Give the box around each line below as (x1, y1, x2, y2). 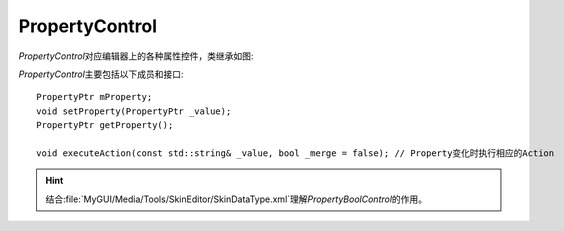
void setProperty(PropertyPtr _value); (36, 105, 232, 117)
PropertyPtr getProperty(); (36, 120, 174, 131)
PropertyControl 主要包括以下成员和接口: (18, 68, 184, 80)
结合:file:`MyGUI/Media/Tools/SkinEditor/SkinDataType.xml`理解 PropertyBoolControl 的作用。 (45, 193, 428, 205)
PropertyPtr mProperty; (36, 91, 153, 103)
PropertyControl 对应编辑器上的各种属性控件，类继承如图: (18, 50, 254, 62)
